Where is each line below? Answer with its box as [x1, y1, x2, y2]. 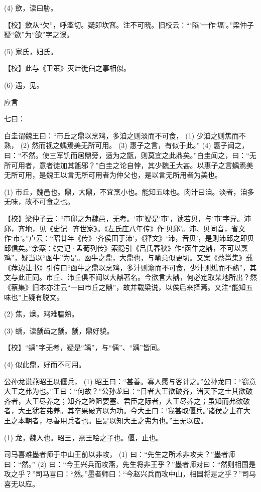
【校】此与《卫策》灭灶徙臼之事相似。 [4, 63, 130, 73]
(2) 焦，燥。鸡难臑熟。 [4, 308, 79, 319]
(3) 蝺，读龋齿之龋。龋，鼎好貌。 [4, 325, 114, 336]
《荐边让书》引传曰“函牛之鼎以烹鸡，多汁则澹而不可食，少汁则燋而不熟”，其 [4, 262, 257, 272]
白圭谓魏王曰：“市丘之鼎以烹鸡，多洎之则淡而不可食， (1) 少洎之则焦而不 [4, 130, 246, 140]
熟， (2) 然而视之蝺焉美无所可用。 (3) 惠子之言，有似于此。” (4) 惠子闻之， [4, 140, 249, 150]
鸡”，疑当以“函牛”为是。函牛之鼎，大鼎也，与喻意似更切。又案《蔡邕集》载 [4, 252, 253, 263]
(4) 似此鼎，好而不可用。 [4, 359, 86, 370]
